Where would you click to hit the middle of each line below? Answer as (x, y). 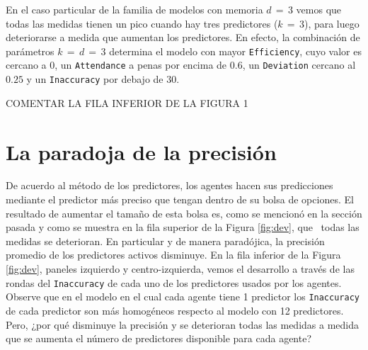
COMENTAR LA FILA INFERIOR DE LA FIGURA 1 (127, 102)
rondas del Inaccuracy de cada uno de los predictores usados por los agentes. (174, 282)
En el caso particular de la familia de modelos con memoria (134, 9)
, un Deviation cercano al (299, 65)
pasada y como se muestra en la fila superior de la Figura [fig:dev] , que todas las (183, 227)
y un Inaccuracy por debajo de (95, 79)
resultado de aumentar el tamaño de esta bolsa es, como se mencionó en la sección (184, 213)
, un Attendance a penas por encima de (141, 65)
